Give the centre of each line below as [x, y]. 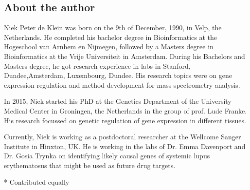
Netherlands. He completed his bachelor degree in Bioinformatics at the [111, 37]
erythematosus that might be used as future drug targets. [90, 165]
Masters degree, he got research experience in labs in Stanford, [97, 66]
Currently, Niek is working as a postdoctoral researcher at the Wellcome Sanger [123, 137]
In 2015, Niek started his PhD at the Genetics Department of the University [118, 101]
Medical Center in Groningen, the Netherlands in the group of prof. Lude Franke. [125, 110]
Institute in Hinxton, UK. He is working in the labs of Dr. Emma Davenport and [125, 146]
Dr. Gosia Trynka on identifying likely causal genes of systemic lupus [107, 156]
